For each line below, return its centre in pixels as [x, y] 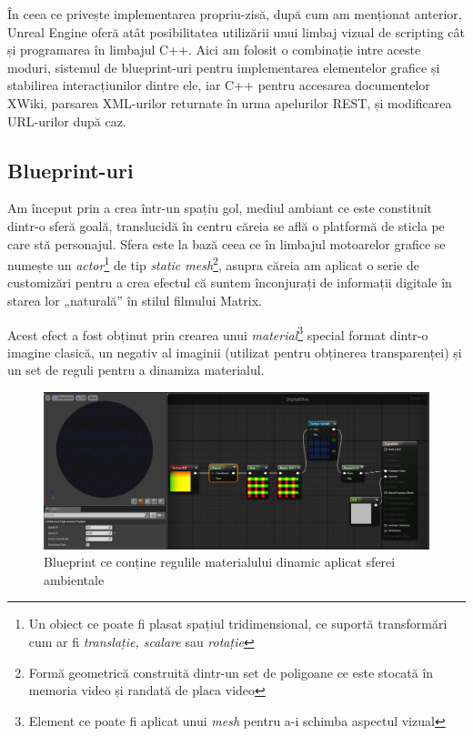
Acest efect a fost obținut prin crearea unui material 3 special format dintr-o [218, 333]
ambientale [74, 579]
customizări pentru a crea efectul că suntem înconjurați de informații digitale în [230, 282]
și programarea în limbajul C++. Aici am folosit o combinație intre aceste [214, 50]
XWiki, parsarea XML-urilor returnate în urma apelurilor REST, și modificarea [230, 102]
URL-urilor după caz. [67, 121]
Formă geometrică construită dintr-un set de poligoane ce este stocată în [231, 672]
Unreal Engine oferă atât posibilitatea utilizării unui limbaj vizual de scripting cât [236, 31]
